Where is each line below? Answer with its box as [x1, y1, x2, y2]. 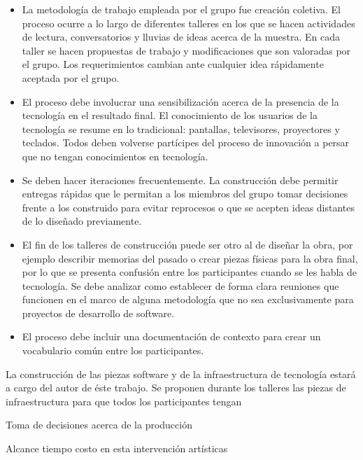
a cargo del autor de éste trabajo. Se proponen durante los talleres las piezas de [6, 380, 346, 395]
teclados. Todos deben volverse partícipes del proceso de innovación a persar [22, 135, 350, 150]
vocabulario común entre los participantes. [22, 343, 204, 358]
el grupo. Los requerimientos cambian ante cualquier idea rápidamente [22, 57, 324, 71]
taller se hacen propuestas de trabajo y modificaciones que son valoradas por [22, 43, 351, 57]
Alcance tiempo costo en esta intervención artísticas [6, 441, 228, 456]
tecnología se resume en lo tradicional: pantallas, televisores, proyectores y [22, 121, 340, 136]
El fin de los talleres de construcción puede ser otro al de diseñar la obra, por [22, 237, 353, 251]
